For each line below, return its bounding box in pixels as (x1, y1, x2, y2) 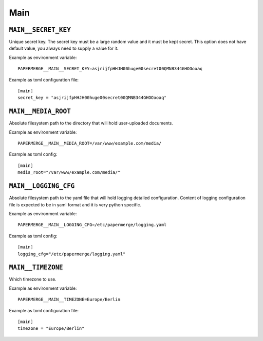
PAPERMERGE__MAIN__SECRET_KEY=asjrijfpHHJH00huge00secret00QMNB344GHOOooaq (18, 66, 203, 72)
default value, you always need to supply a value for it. (9, 45, 119, 51)
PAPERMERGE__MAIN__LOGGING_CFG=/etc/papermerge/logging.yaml (18, 222, 167, 228)
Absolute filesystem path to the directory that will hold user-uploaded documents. (9, 120, 173, 126)
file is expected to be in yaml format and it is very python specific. (9, 201, 141, 207)
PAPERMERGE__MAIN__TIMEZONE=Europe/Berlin (18, 297, 121, 302)
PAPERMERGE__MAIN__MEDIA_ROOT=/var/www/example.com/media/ (18, 140, 162, 146)
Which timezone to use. (9, 276, 56, 282)
